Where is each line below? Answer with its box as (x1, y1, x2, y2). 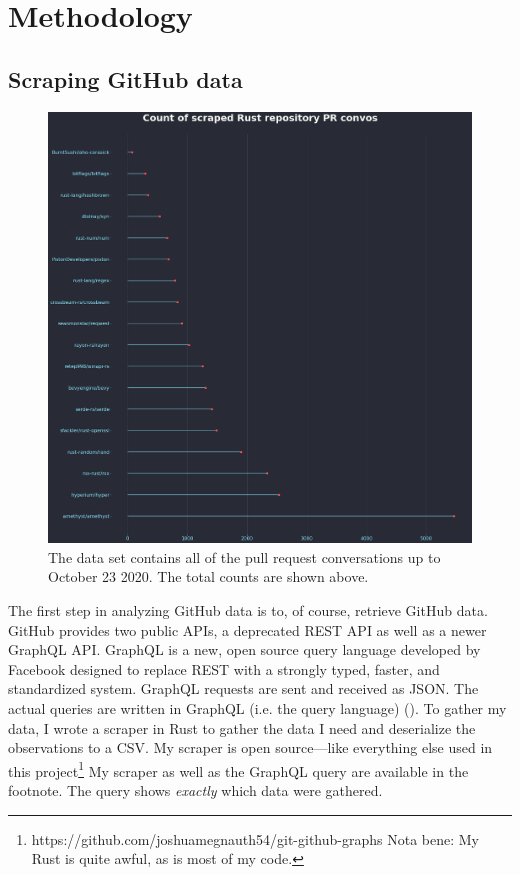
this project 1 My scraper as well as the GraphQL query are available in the (8, 757, 469, 781)
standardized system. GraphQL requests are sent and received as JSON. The (8, 678, 479, 699)
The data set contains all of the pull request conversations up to (48, 546, 441, 567)
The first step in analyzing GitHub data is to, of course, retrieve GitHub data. (8, 599, 488, 620)
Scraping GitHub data (8, 63, 243, 94)
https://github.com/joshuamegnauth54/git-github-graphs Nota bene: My (31, 828, 479, 849)
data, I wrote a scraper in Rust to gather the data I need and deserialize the (8, 717, 476, 738)
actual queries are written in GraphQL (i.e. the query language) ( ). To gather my (8, 697, 507, 718)
